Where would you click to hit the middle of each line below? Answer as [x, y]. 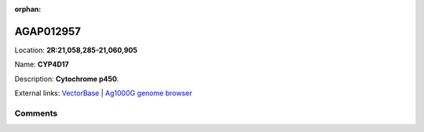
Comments [36, 113]
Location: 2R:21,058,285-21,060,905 [76, 50]
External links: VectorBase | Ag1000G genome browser [103, 93]
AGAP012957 [48, 31]
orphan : [28, 9]
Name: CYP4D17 [42, 64]
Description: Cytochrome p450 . [67, 79]
